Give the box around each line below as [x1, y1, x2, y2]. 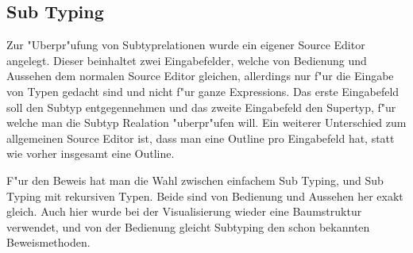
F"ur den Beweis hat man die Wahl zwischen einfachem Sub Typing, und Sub [6, 171, 384, 188]
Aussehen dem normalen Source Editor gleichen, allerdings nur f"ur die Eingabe [6, 67, 394, 84]
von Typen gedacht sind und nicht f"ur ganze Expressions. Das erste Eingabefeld [6, 82, 399, 99]
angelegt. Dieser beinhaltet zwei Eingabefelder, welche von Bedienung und [6, 52, 367, 68]
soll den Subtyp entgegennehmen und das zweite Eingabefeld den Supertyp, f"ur [6, 98, 396, 115]
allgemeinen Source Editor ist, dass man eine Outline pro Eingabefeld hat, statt [6, 129, 395, 146]
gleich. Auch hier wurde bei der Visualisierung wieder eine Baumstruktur [6, 203, 362, 220]
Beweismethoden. [6, 234, 91, 251]
